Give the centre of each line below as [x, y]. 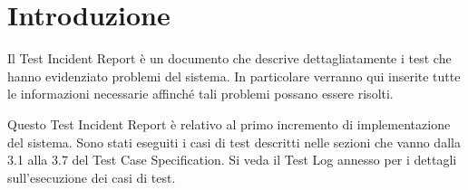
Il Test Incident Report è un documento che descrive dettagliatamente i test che [229, 58]
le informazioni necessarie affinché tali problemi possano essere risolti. [200, 94]
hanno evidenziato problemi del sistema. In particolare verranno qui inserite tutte [234, 76]
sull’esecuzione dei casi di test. [92, 177]
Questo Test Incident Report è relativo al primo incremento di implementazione [229, 123]
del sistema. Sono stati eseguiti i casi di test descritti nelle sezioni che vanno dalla [234, 142]
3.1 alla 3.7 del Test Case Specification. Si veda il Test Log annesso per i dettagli [232, 160]
